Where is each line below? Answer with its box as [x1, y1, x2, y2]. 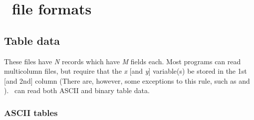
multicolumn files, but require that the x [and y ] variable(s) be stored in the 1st [4, 66, 247, 76]
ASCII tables [4, 106, 58, 119]
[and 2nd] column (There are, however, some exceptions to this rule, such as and [4, 75, 250, 86]
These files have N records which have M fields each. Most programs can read [4, 56, 241, 66]
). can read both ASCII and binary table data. [4, 85, 150, 96]
